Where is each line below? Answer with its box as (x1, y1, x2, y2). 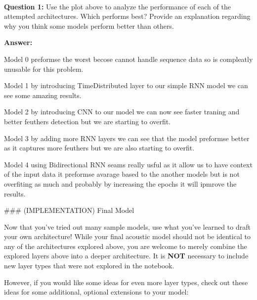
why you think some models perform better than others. (4, 20, 174, 31)
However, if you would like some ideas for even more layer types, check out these (4, 277, 248, 287)
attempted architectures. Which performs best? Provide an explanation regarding (4, 11, 251, 21)
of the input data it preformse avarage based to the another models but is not (4, 169, 240, 179)
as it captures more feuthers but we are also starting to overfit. (4, 143, 195, 153)
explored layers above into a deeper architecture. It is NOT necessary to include (4, 250, 249, 261)
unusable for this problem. (4, 63, 84, 74)
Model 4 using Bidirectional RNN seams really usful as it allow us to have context (4, 159, 253, 169)
